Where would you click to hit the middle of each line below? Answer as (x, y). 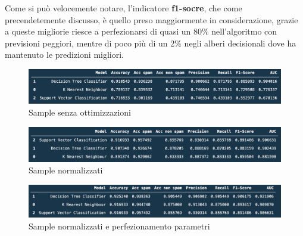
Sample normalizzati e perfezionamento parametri (119, 226)
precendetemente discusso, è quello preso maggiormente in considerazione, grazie (151, 19)
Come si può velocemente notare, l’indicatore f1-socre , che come (124, 8)
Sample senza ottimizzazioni (80, 112)
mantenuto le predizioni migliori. (64, 55)
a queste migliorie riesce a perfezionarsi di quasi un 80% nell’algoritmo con (141, 31)
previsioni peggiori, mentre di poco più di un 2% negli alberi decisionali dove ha (151, 43)
